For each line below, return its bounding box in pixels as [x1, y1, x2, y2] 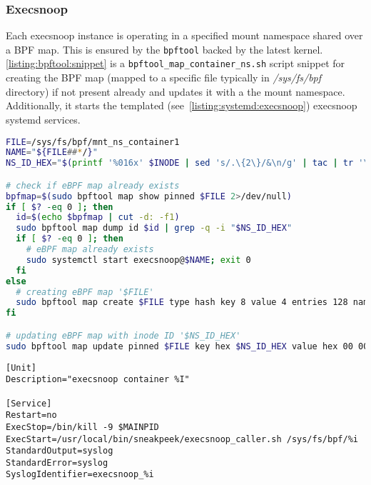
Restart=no [6, 410, 57, 421]
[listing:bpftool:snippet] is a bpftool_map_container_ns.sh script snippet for [6, 56, 345, 71]
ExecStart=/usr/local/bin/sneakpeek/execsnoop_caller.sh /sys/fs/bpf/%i [6, 434, 358, 444]
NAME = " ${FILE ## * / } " [6, 147, 98, 158]
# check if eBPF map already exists [6, 180, 180, 191]
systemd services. [6, 111, 81, 126]
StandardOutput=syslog [6, 446, 113, 456]
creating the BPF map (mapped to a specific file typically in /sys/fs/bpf [6, 70, 322, 85]
